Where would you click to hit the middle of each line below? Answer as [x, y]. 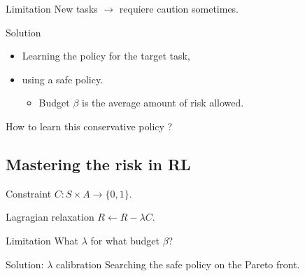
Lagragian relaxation [50, 217]
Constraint [29, 193]
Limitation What [42, 240]
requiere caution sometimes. [179, 8]
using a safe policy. [63, 79]
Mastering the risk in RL [98, 164]
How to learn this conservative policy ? [89, 126]
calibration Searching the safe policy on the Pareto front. [178, 264]
